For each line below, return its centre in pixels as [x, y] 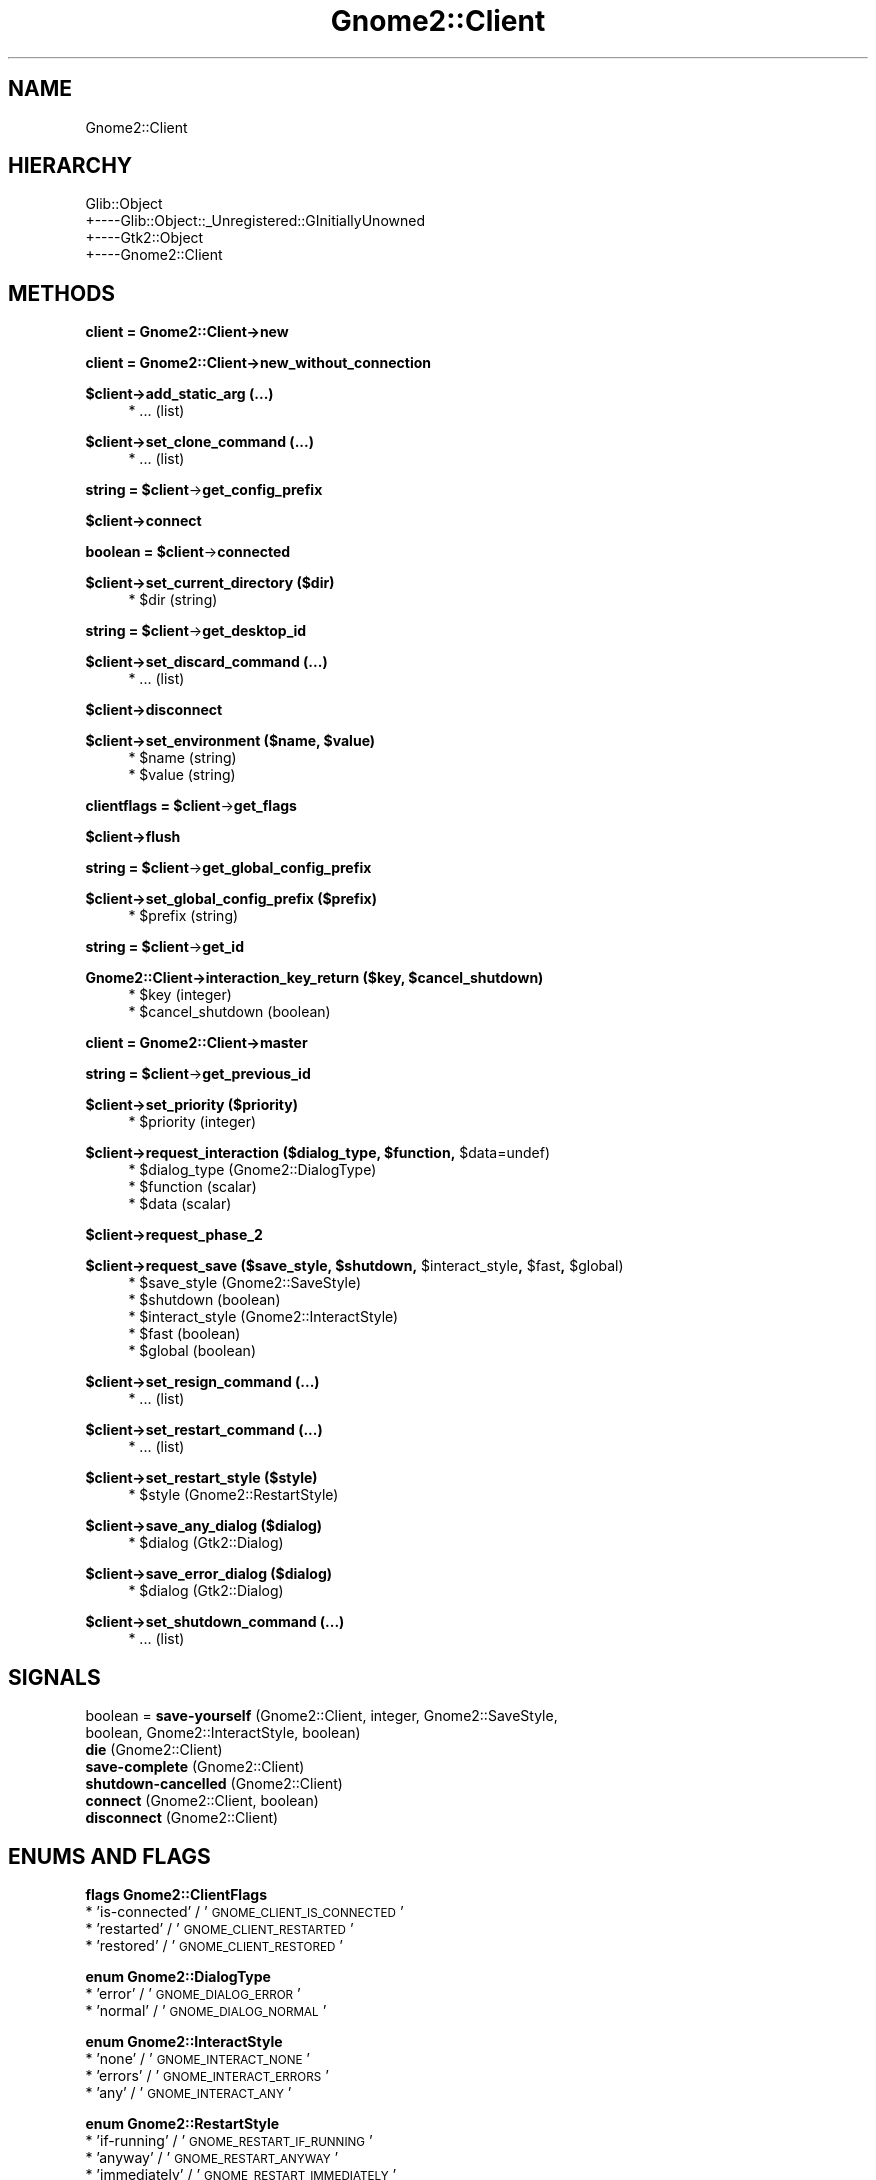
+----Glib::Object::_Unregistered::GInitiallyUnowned [255, 221]
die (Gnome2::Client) [154, 1750]
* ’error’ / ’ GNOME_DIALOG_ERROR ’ [193, 1993]
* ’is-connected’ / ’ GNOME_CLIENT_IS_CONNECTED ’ [244, 1911]
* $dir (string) [173, 600]
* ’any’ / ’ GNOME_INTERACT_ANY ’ [188, 2092]
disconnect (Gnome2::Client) [182, 1818]
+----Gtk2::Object [144, 238]
